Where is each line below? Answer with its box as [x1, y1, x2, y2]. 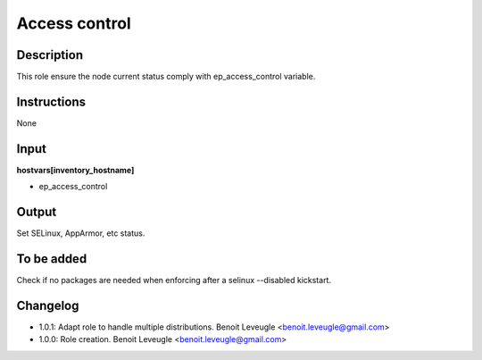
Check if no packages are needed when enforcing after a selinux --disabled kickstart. [16, 275, 332, 286]
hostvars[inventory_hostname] [16, 164, 135, 175]
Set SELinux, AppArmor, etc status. [16, 228, 145, 239]
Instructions [16, 94, 87, 109]
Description [16, 47, 84, 63]
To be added [16, 251, 87, 266]
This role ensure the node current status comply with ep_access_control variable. [16, 71, 316, 82]
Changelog [16, 297, 79, 313]
